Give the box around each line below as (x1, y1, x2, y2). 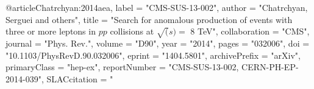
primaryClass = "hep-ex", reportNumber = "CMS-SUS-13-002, (5, 61, 239, 73)
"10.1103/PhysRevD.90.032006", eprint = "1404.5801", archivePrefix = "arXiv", (5, 48, 301, 61)
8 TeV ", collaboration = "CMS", (190, 25, 310, 38)
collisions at (110, 25, 154, 38)
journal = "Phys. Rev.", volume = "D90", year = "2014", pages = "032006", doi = (5, 36, 310, 49)
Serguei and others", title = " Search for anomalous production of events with (5, 13, 293, 25)
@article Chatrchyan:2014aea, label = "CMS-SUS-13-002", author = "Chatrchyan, (5, 1, 308, 13)
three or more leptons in (5, 25, 96, 38)
